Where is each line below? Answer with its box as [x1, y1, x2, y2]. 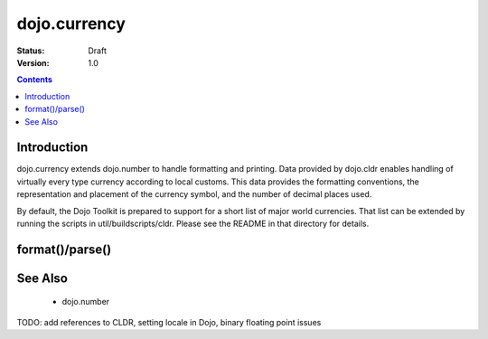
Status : [16, 45, 45, 56]
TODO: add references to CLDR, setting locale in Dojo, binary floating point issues [16, 316, 322, 327]
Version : [16, 57, 50, 68]
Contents [16, 74, 53, 85]
